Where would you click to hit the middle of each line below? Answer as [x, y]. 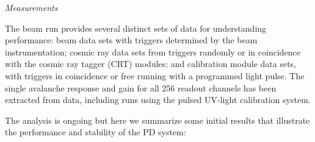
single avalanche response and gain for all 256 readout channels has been [141, 87]
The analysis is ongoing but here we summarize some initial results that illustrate [157, 120]
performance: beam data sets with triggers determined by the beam [131, 40]
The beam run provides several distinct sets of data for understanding [136, 28]
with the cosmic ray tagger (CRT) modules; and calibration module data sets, [150, 64]
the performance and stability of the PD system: [96, 132]
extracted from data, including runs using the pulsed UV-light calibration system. [158, 100]
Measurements [31, 7]
